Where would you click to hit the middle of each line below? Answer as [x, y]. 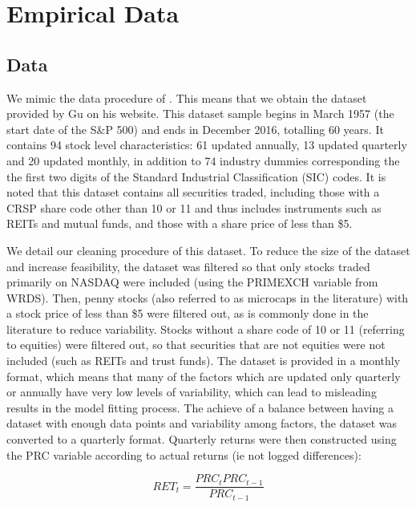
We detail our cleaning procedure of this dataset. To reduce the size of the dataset [208, 250]
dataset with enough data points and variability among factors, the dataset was [202, 423]
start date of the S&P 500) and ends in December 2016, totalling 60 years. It [195, 129]
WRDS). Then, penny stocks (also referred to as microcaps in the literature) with [208, 297]
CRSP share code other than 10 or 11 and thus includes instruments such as [194, 207]
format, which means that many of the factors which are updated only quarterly [204, 376]
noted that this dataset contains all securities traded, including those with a [193, 192]
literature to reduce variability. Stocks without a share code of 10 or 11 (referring [206, 329]
